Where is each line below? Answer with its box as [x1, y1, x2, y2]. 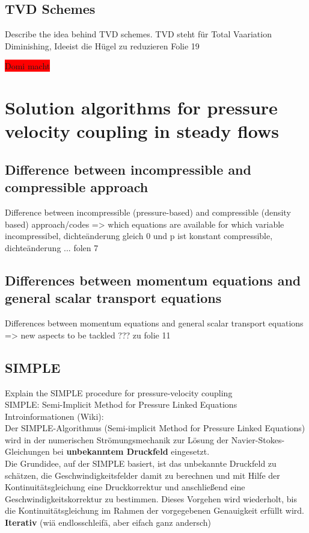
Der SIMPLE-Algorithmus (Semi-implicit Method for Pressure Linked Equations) [5, 422, 305, 434]
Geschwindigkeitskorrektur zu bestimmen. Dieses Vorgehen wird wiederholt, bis [5, 492, 297, 505]
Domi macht [5, 60, 50, 72]
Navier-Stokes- [231, 433, 285, 446]
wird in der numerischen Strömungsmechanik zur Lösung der [5, 433, 229, 446]
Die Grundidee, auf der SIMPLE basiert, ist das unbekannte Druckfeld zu [5, 457, 277, 470]
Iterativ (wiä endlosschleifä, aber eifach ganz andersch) [5, 516, 212, 529]
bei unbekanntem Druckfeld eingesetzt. [52, 445, 210, 458]
